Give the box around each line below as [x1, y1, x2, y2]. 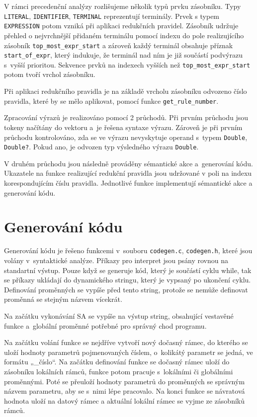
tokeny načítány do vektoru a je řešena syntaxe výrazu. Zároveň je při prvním [4, 122, 243, 132]
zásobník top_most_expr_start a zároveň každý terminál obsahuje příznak [4, 40, 233, 50]
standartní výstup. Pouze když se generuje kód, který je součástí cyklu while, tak [4, 265, 252, 275]
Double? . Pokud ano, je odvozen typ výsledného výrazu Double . [4, 141, 199, 152]
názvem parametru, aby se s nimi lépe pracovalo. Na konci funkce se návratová [4, 386, 245, 396]
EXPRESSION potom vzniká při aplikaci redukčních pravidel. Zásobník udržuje [4, 20, 239, 31]
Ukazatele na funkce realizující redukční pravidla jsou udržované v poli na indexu [4, 168, 252, 178]
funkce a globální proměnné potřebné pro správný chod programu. [4, 320, 207, 331]
